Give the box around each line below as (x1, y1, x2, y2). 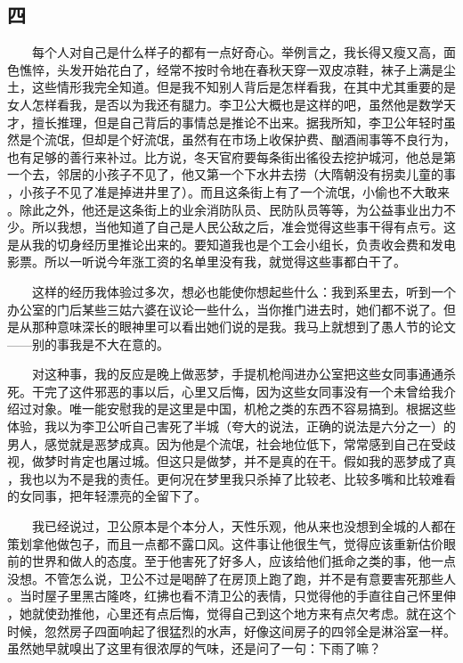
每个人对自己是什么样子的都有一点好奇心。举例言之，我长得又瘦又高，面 (31, 43, 456, 61)
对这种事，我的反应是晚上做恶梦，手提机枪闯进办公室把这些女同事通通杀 (31, 364, 456, 383)
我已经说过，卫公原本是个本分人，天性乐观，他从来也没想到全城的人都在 (31, 517, 456, 536)
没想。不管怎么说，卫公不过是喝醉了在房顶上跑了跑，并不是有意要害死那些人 (7, 569, 456, 587)
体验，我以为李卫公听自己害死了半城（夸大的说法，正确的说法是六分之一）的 (7, 417, 456, 436)
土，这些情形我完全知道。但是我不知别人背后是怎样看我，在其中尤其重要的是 (7, 78, 456, 96)
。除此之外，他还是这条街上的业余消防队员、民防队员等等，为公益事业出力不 (7, 200, 456, 218)
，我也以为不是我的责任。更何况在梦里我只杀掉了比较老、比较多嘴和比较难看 (7, 469, 456, 487)
